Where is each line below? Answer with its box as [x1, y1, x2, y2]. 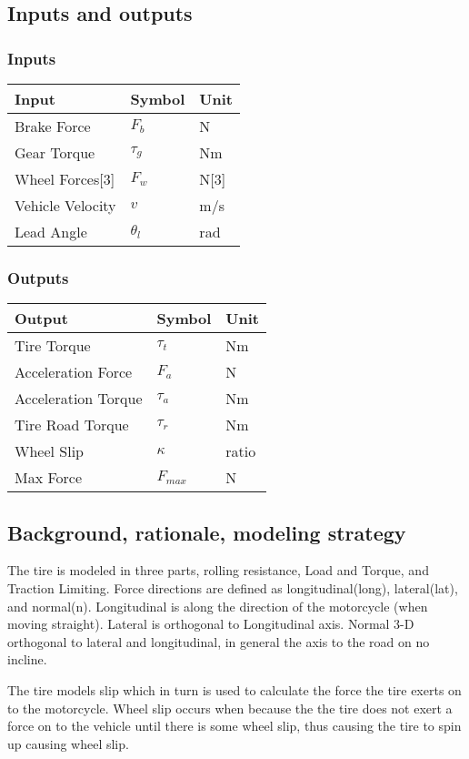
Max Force [15, 467, 83, 489]
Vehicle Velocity [15, 195, 116, 216]
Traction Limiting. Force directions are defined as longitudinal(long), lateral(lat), [7, 579, 458, 598]
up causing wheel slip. [7, 734, 129, 753]
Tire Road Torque [15, 414, 129, 436]
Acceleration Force [15, 361, 133, 383]
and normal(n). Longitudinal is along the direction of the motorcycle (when [7, 596, 428, 615]
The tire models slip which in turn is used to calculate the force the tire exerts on [7, 680, 462, 699]
